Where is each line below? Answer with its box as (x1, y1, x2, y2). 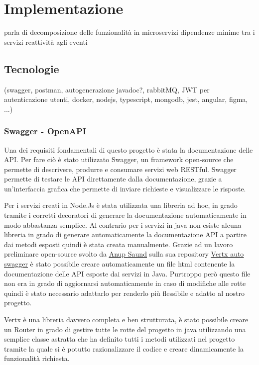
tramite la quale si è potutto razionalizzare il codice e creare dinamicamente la (4, 343, 244, 354)
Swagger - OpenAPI (4, 125, 87, 137)
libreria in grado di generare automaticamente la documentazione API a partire (4, 229, 247, 240)
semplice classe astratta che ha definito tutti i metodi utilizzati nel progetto (4, 334, 235, 344)
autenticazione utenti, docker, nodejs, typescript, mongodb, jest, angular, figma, (4, 94, 248, 104)
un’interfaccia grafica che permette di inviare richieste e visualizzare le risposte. (4, 183, 246, 193)
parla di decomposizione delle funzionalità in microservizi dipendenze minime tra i (4, 27, 255, 37)
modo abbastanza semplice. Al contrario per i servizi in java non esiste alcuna (4, 219, 242, 230)
